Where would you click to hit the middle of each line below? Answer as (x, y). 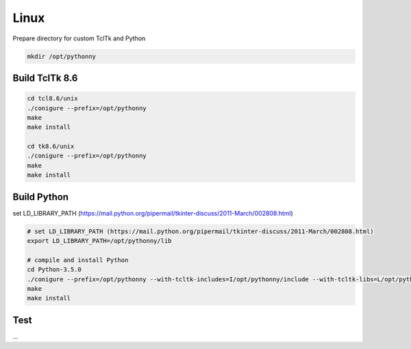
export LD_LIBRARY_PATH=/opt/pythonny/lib (99, 241)
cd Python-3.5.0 (54, 270)
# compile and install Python (78, 260)
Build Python (40, 197)
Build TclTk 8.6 (45, 78)
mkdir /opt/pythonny (61, 56)
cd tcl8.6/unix (52, 99)
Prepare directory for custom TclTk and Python (79, 38)
